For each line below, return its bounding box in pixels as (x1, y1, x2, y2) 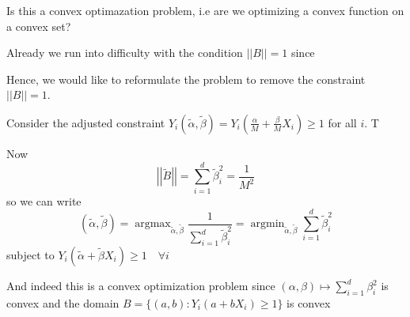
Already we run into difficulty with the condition (6, 44, 243, 61)
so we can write (6, 192, 82, 209)
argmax (135, 218, 171, 230)
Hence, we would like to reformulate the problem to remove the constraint (6, 70, 366, 87)
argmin (250, 218, 285, 230)
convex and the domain (6, 294, 120, 311)
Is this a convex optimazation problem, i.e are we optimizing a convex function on (6, 2, 404, 18)
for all (328, 114, 357, 130)
